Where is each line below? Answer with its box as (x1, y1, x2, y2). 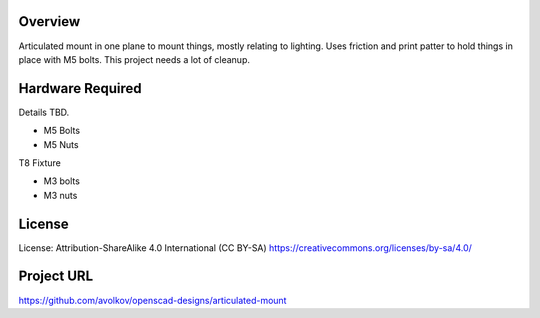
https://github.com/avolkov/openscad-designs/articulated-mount (18, 294, 287, 306)
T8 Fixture (18, 156, 62, 169)
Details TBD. (18, 106, 70, 118)
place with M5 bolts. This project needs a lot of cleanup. (18, 53, 250, 65)
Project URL (18, 268, 94, 285)
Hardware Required (18, 80, 142, 97)
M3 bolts (43, 175, 80, 187)
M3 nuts (43, 189, 78, 201)
